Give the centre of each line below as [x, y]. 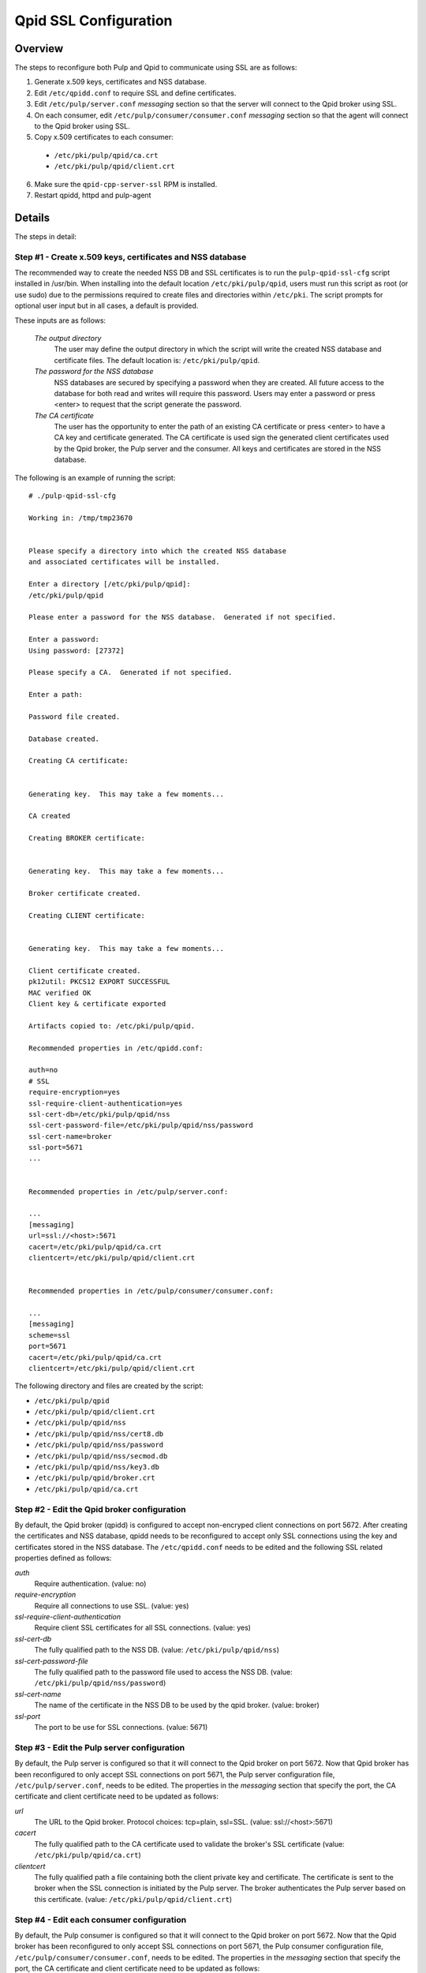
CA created [50, 816]
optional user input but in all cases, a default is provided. [106, 306]
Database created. [64, 739]
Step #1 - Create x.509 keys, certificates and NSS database [131, 256]
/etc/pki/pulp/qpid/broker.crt [95, 1478]
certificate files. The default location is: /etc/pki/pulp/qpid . [157, 360]
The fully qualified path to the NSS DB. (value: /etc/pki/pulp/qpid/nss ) [157, 1650]
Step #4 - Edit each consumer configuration [101, 1919]
